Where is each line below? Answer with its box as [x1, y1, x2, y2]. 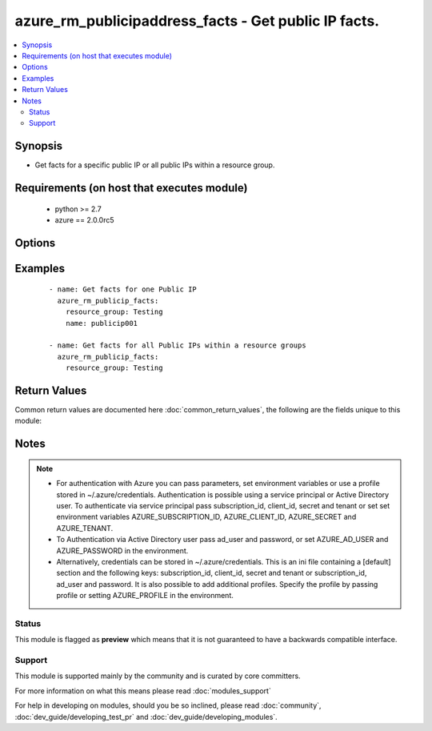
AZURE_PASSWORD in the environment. [56, 545, 189, 556]
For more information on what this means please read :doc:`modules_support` [14, 685, 271, 696]
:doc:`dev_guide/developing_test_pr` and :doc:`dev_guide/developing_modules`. [14, 712, 278, 721]
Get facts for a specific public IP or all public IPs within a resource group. [34, 160, 275, 170]
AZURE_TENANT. [56, 523, 114, 532]
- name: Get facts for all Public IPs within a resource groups [49, 341, 307, 350]
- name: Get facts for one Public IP [49, 285, 198, 294]
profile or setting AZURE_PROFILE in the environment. [56, 591, 234, 600]
